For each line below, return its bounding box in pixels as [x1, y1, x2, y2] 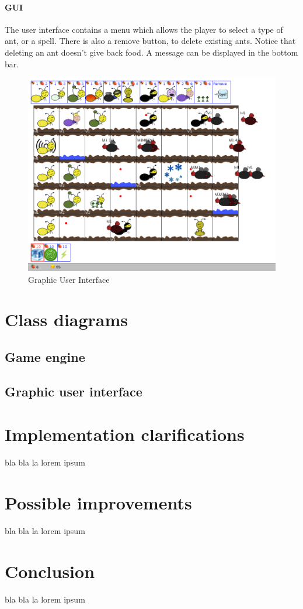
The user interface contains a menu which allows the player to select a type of [5, 23, 283, 35]
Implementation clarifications [5, 422, 245, 446]
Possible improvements [5, 490, 192, 514]
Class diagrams [5, 307, 128, 331]
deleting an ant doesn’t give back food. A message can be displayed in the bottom [5, 46, 298, 58]
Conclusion [5, 559, 95, 583]
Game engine [5, 347, 85, 365]
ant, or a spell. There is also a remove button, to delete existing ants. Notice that [5, 35, 296, 47]
